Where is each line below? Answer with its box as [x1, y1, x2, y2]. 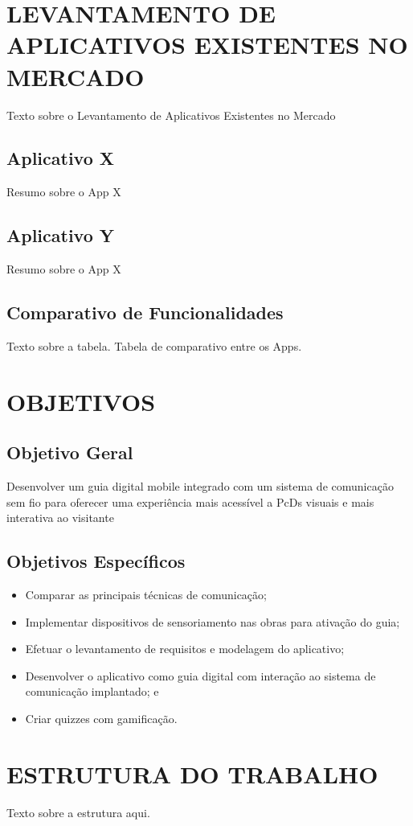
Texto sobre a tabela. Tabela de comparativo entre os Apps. [6, 337, 302, 354]
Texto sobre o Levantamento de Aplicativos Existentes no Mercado [6, 106, 336, 123]
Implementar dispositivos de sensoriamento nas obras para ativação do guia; [25, 613, 400, 630]
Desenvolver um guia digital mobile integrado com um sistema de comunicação [6, 478, 394, 495]
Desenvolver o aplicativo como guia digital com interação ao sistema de [25, 667, 376, 684]
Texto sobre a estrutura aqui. [6, 803, 150, 820]
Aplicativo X [6, 146, 115, 171]
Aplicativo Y [6, 223, 115, 248]
